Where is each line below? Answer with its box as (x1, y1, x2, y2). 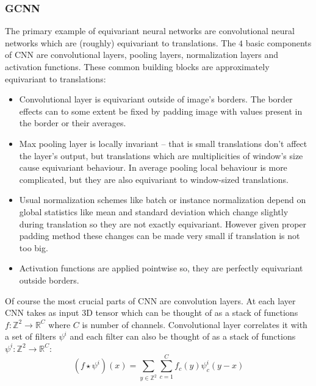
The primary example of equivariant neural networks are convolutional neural (5, 24, 295, 37)
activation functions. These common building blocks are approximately (5, 60, 270, 73)
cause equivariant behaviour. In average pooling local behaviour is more (19, 161, 287, 174)
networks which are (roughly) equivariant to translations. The (5, 36, 236, 49)
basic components (245, 36, 312, 49)
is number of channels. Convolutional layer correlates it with (82, 318, 307, 331)
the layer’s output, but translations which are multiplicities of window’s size (19, 149, 303, 162)
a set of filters (5, 330, 56, 343)
